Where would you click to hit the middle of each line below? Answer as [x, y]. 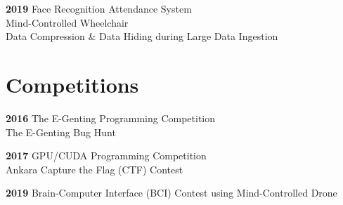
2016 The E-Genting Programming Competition [111, 118]
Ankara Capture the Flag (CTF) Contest [95, 169]
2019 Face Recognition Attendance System [99, 8]
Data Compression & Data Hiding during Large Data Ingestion [142, 36]
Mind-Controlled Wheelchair [67, 22]
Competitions [72, 84]
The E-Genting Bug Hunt [61, 132]
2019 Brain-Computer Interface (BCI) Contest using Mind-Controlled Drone [171, 193]
